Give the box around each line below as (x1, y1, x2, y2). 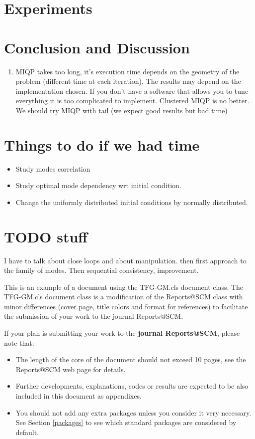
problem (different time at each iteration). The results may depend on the (15, 76, 241, 86)
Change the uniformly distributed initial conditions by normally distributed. (15, 197, 248, 207)
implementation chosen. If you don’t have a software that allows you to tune (15, 85, 249, 96)
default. (15, 427, 39, 437)
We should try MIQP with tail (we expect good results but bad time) (15, 105, 228, 115)
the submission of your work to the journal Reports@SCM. (4, 311, 183, 321)
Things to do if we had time (4, 134, 200, 155)
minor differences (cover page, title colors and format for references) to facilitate (4, 301, 248, 311)
